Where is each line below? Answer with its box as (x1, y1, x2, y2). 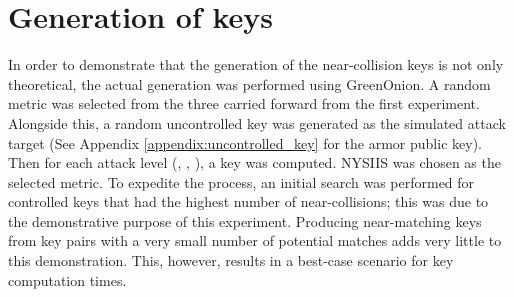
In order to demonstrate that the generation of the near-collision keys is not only (8, 54, 504, 75)
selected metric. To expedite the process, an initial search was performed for (8, 171, 475, 192)
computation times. (8, 269, 127, 290)
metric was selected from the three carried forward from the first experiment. (8, 93, 480, 114)
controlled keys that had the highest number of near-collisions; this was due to (8, 191, 489, 212)
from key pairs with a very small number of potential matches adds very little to (8, 230, 502, 251)
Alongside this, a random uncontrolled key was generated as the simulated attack (8, 112, 506, 133)
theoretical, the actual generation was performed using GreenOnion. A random (8, 73, 491, 94)
